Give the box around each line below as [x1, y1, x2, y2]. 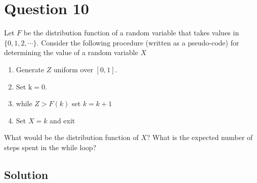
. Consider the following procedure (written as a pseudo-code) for [36, 37, 239, 48]
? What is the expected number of [147, 132, 253, 143]
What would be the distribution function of [4, 132, 139, 143]
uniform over [54, 64, 93, 74]
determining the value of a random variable [4, 47, 138, 58]
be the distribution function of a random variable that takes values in [23, 27, 239, 38]
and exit [50, 115, 75, 125]
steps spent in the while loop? [4, 142, 97, 152]
